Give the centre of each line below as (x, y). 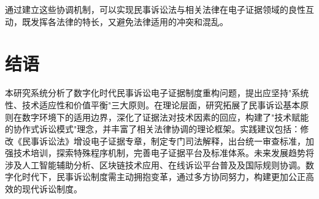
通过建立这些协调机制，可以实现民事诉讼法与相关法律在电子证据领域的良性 (155, 9)
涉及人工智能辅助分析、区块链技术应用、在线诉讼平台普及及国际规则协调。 (155, 164)
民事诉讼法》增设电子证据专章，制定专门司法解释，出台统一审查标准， (163, 141)
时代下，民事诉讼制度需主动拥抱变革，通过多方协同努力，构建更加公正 (163, 177)
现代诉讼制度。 (52, 189)
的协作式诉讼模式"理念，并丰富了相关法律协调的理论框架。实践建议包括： (153, 129)
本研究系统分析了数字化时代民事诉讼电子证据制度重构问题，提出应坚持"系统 (157, 93)
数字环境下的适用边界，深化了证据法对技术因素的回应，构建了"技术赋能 (165, 117)
